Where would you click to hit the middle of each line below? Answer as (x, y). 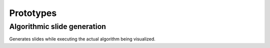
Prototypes (33, 13)
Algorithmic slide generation (58, 26)
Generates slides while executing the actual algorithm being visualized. (82, 39)
